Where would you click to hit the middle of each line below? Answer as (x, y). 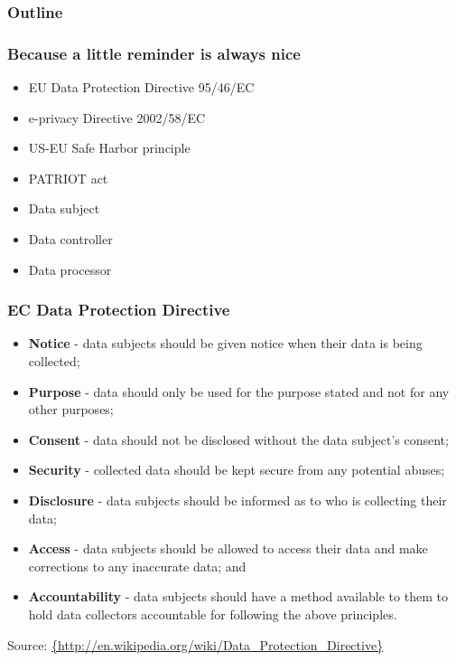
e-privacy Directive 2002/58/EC (117, 117)
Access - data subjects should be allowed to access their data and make (228, 548)
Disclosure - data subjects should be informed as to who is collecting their (237, 500)
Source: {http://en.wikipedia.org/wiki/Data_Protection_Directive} (195, 644)
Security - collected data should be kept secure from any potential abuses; (237, 470)
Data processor (70, 269)
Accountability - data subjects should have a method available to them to (238, 596)
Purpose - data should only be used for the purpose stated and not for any (239, 391)
